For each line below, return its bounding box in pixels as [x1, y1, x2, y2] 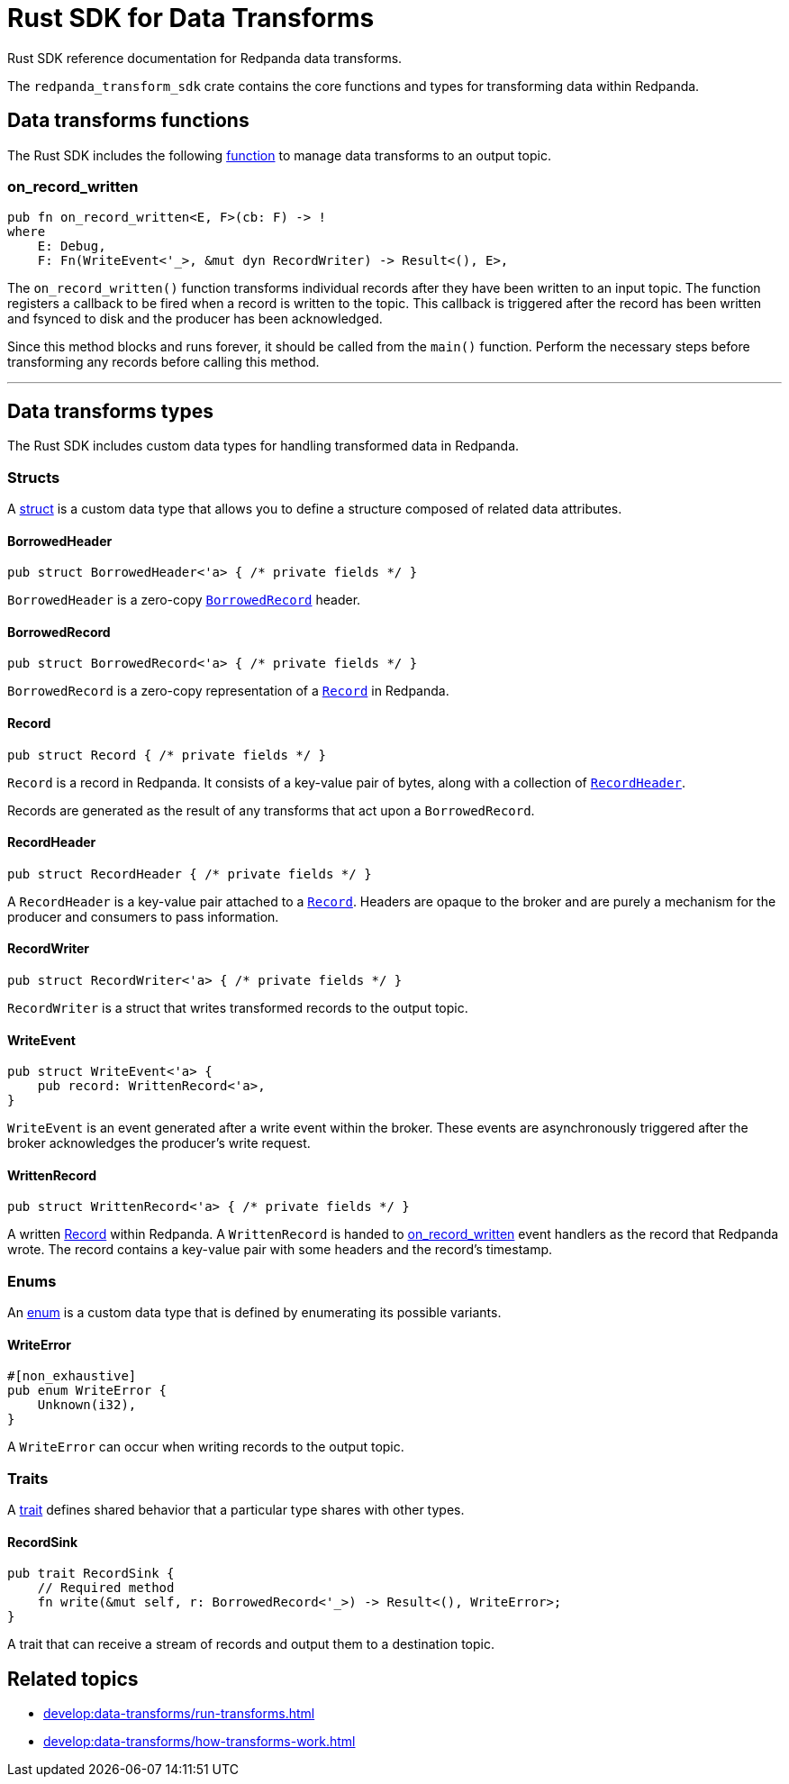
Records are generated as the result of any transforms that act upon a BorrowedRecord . [7, 802, 535, 818]
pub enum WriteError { [7, 1383, 168, 1398]
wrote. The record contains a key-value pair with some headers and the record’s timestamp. [7, 1242, 553, 1258]
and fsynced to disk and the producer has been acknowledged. [7, 311, 383, 327]
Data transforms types [7, 399, 213, 423]
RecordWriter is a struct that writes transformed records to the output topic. [7, 1000, 468, 1016]
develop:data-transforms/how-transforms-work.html [43, 1734, 356, 1750]
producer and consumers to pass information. [7, 908, 279, 924]
